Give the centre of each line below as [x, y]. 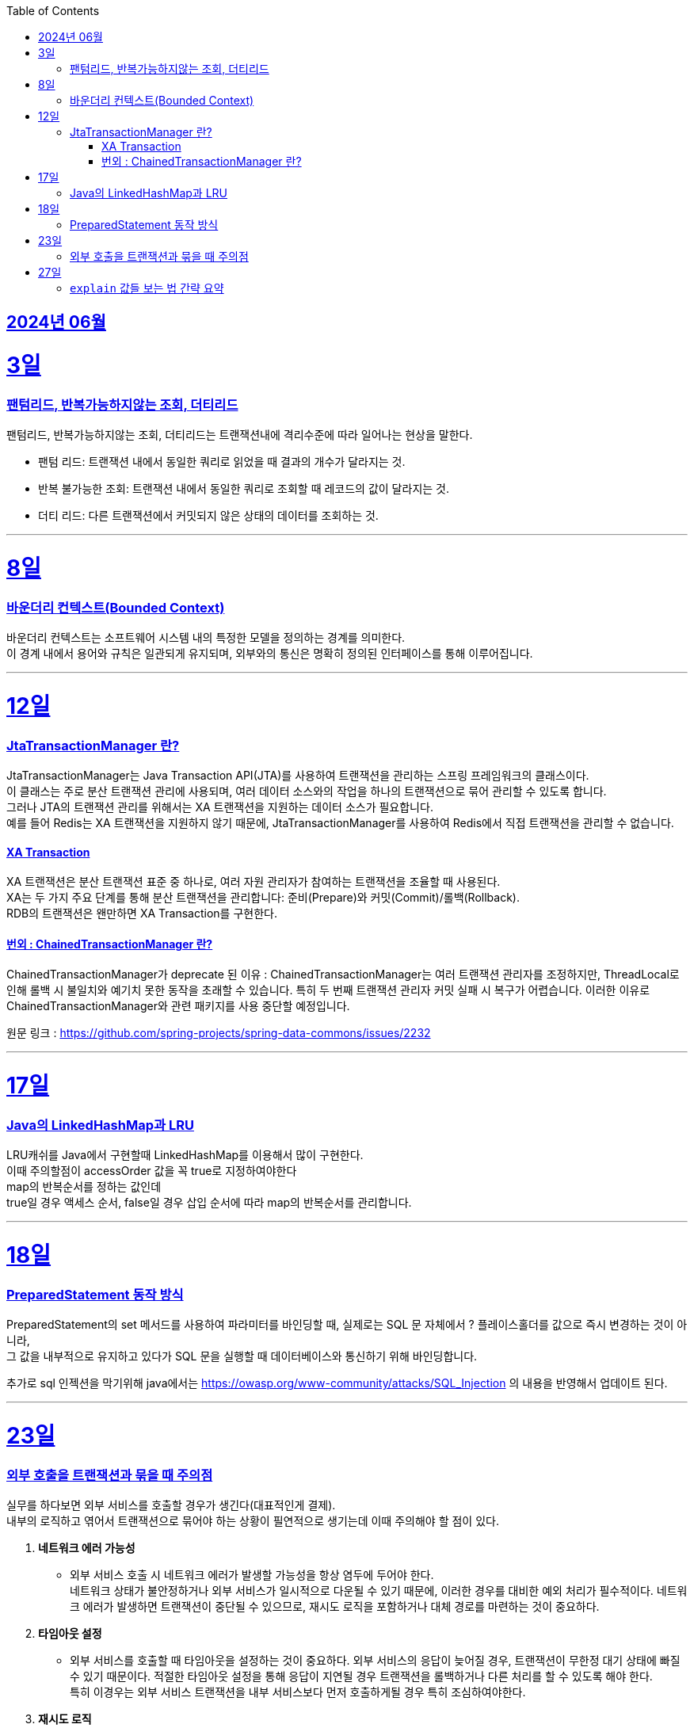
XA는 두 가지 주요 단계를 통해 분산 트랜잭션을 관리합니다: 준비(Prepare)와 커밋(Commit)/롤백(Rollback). [263, 898]
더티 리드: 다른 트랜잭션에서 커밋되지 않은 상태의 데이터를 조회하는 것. [208, 516]
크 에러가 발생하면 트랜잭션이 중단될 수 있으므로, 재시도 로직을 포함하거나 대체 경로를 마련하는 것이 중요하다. [335, 1607]
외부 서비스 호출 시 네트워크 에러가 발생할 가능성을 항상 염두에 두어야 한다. [252, 1575]
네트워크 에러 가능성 [87, 1548]
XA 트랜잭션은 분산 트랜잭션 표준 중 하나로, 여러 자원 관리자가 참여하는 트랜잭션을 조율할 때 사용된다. [254, 882]
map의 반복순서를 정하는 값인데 [84, 1187]
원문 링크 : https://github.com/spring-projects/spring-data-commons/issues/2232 [219, 1033]
